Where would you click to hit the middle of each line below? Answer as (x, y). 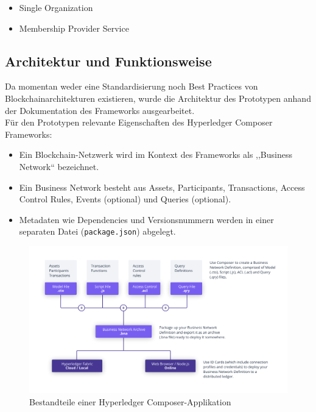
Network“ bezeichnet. (59, 166)
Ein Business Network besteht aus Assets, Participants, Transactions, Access (162, 187)
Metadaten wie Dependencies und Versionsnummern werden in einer (146, 219)
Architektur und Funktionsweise (108, 61)
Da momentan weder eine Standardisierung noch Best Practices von (132, 86)
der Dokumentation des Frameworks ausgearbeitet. (100, 110)
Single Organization (56, 7)
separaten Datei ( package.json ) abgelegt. (97, 231)
